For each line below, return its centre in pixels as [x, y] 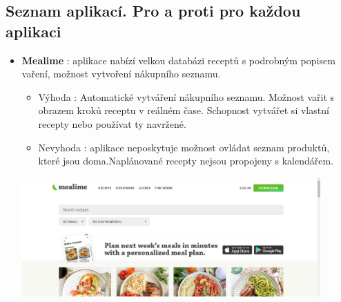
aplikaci [33, 31]
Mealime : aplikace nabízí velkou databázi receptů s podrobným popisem [178, 60]
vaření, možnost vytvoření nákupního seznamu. [121, 74]
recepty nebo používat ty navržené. [112, 123]
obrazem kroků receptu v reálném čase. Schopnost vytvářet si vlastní [184, 110]
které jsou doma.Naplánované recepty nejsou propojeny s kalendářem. [186, 161]
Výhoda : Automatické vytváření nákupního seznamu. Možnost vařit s [186, 96]
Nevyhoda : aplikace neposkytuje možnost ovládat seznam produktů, [184, 147]
